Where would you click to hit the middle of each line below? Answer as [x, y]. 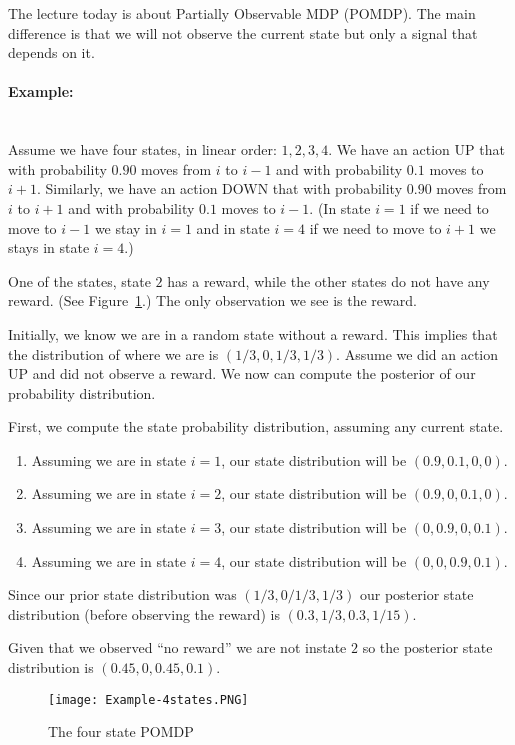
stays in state [49, 247]
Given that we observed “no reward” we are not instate [177, 647]
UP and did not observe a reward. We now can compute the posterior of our [242, 373]
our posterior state [416, 594]
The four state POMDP [121, 731]
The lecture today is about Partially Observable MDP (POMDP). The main [242, 13]
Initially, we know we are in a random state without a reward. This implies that [253, 333]
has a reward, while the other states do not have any [328, 280]
